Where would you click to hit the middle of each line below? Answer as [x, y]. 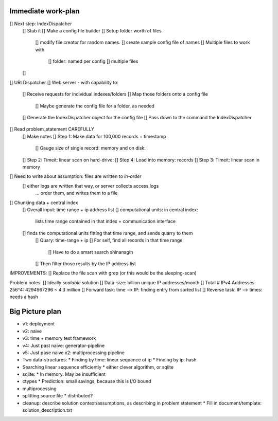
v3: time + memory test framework [59, 338]
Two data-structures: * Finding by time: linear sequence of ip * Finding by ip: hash [109, 360]
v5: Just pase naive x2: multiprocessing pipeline [73, 353]
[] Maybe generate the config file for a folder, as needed [95, 106]
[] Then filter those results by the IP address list [86, 263]
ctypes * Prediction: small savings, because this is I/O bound [87, 381]
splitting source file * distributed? [58, 396]
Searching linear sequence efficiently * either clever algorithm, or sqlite [98, 367]
